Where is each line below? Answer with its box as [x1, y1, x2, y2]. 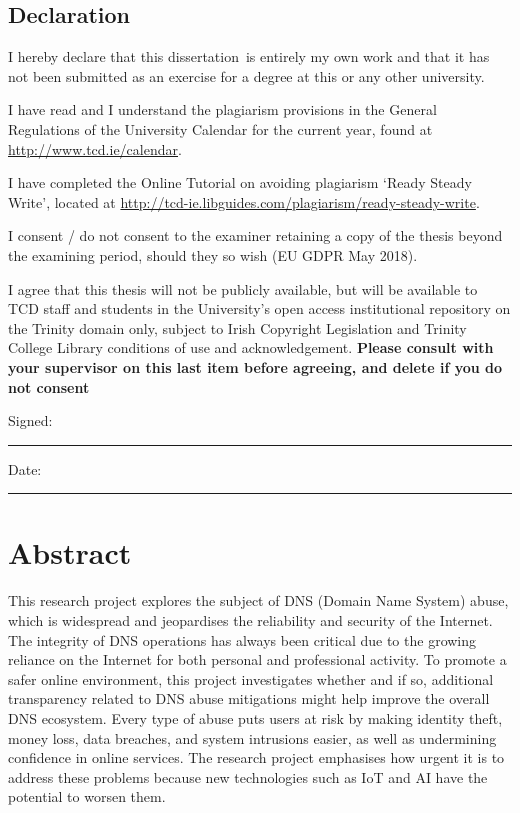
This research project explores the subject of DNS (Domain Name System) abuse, [8, 590, 509, 611]
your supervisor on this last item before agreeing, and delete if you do [8, 356, 503, 377]
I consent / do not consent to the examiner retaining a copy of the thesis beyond [8, 225, 503, 246]
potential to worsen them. [8, 786, 166, 807]
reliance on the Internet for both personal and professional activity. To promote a [8, 649, 507, 670]
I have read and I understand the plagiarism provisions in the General [8, 99, 437, 120]
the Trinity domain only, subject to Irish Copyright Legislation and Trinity [8, 317, 467, 338]
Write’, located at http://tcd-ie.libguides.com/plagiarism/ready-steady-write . [8, 191, 480, 212]
